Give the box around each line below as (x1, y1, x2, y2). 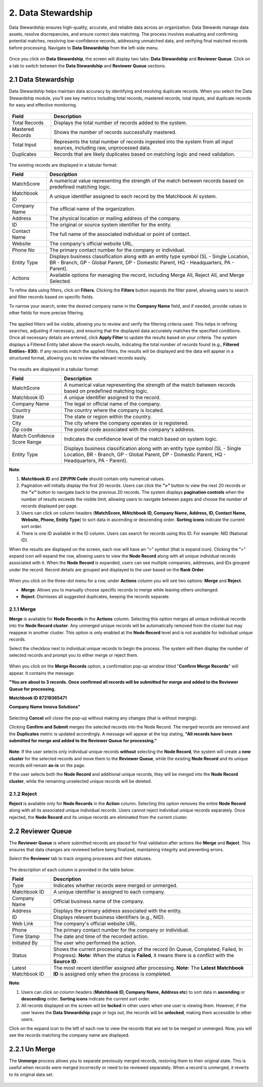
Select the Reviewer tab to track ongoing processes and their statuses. (9, 856, 152, 861)
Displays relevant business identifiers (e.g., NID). (53, 914, 165, 920)
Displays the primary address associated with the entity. (53, 907, 182, 914)
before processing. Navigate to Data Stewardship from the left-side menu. (9, 44, 159, 51)
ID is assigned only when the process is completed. (53, 971, 171, 978)
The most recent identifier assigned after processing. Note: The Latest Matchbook (53, 964, 244, 971)
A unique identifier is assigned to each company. (53, 889, 166, 896)
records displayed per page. (21, 503, 78, 509)
